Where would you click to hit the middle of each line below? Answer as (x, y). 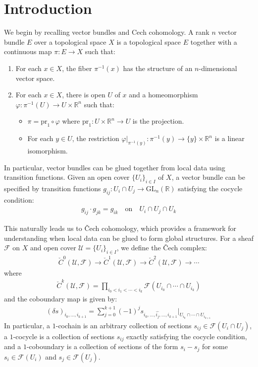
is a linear (230, 138)
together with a (214, 41)
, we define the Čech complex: (162, 248)
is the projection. (158, 121)
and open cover (53, 248)
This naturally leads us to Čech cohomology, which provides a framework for (120, 228)
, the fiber (77, 68)
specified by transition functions (52, 188)
